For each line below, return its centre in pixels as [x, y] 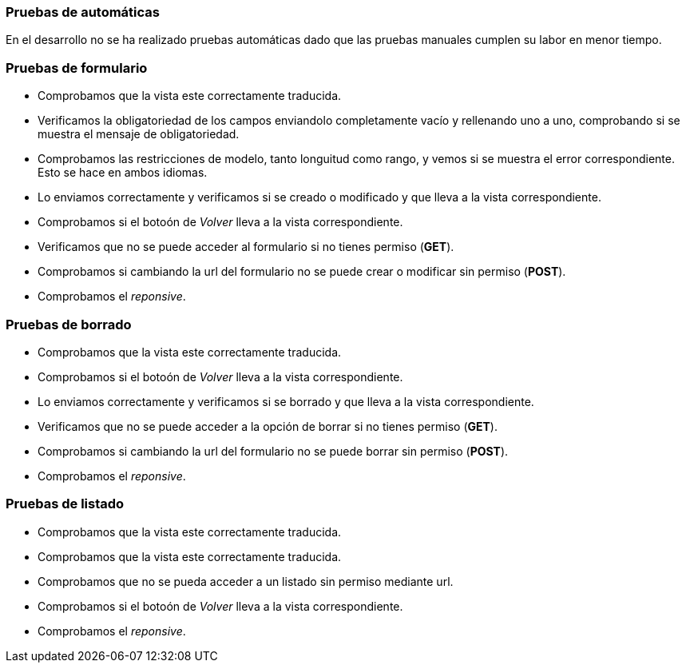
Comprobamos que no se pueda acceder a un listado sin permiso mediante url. [246, 581]
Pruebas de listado [65, 504]
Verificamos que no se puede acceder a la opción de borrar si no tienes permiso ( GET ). [268, 426]
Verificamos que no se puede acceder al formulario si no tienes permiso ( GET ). [246, 247]
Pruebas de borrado [69, 324]
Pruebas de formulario [77, 68]
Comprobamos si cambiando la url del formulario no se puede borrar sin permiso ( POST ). [273, 451]
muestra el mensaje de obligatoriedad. [139, 134]
